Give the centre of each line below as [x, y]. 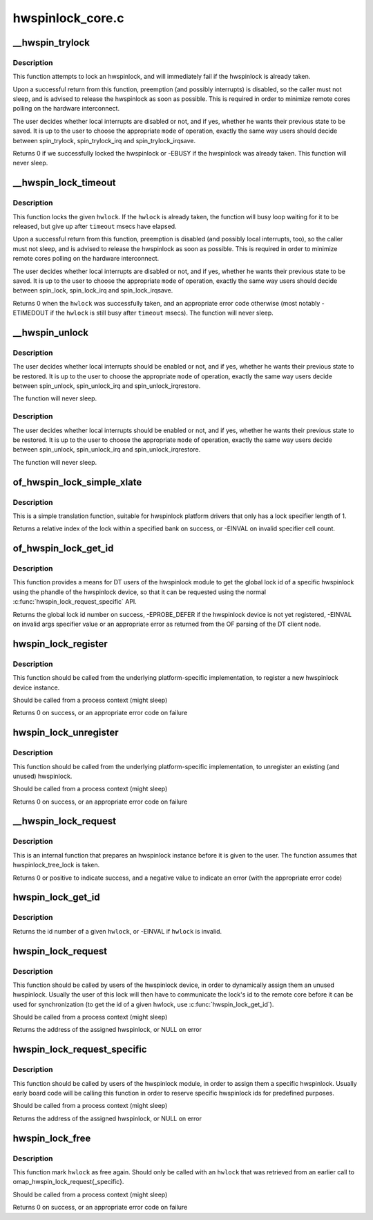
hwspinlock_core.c [68, 18]
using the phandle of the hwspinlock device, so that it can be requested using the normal [139, 592]
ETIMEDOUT [31, 313]
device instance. [36, 687]
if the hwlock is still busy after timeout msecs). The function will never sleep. [162, 313]
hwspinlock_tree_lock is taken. [56, 865]
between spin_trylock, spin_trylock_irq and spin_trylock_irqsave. [104, 140]
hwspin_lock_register [60, 644]
